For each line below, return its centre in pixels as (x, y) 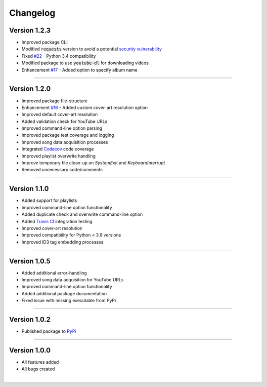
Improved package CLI (44, 42)
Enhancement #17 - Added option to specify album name (80, 70)
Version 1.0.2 (30, 319)
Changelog (32, 13)
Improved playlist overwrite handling (59, 156)
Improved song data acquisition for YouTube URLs (72, 279)
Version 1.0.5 (30, 261)
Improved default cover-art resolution (60, 115)
